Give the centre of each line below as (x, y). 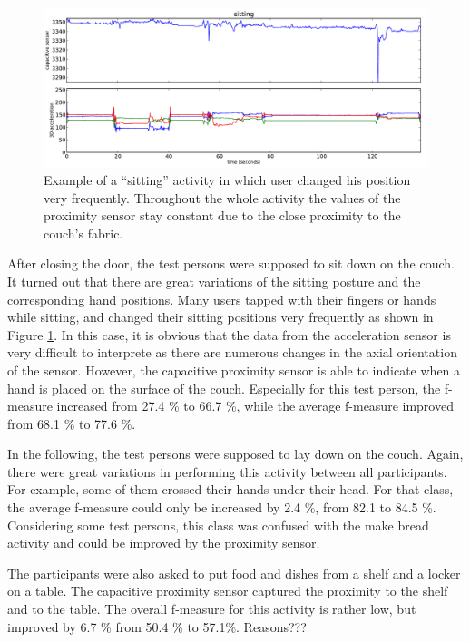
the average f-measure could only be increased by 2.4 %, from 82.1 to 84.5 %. (222, 507)
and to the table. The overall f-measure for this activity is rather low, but (212, 609)
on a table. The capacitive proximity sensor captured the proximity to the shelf (228, 591)
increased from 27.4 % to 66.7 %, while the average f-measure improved (255, 406)
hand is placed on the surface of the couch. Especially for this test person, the (224, 388)
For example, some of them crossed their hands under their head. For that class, (230, 489)
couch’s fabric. (83, 233)
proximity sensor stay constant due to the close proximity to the (222, 215)
